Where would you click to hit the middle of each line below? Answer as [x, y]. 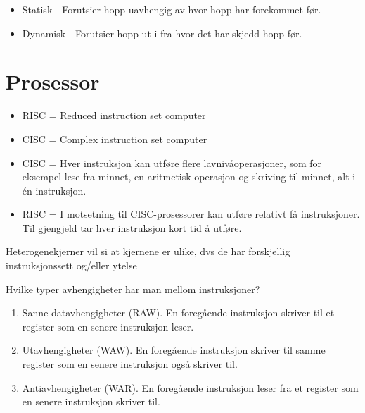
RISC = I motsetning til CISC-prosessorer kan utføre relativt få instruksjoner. [191, 214]
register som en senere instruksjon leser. [108, 326]
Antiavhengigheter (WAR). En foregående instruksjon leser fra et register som [190, 387]
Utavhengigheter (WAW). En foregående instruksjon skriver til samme [174, 350]
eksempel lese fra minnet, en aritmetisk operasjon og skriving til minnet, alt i [189, 177]
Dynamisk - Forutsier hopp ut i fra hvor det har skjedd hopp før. [162, 33]
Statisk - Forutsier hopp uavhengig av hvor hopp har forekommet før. [172, 9]
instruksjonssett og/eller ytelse [71, 265]
